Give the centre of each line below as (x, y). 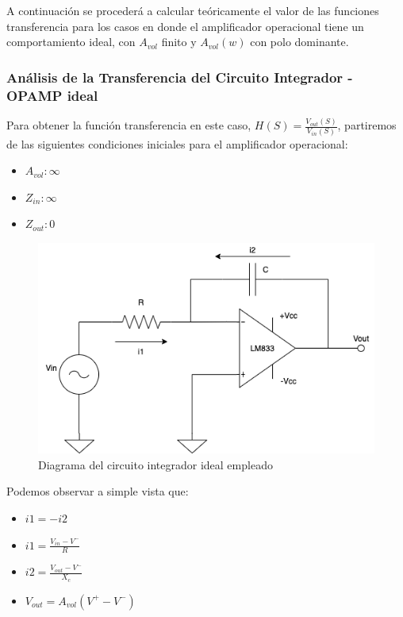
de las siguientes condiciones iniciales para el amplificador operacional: (177, 143)
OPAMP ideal (52, 95)
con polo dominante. (299, 42)
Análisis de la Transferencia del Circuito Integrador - (180, 77)
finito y (179, 42)
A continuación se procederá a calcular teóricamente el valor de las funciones (193, 10)
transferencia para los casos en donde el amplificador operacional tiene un (185, 26)
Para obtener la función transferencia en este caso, (129, 125)
